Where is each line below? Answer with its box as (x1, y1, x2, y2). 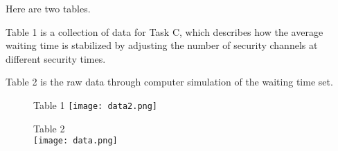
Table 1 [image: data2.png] (33, 97, 158, 112)
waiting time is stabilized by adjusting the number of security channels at (6, 38, 318, 52)
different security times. (6, 51, 106, 66)
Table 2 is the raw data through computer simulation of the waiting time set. (6, 74, 333, 89)
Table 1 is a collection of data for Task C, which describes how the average (6, 24, 323, 39)
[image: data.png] (33, 136, 118, 146)
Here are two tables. (6, 1, 91, 15)
